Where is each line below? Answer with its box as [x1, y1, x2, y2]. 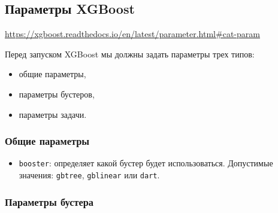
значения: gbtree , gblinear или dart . [19, 169, 160, 181]
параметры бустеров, [19, 87, 95, 100]
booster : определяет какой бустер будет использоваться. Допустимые [19, 157, 273, 169]
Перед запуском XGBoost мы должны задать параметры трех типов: [5, 47, 255, 60]
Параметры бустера [5, 194, 94, 209]
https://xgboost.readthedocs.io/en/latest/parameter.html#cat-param [5, 28, 260, 40]
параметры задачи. [19, 108, 87, 120]
